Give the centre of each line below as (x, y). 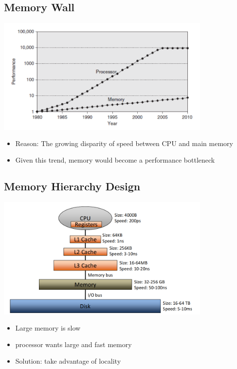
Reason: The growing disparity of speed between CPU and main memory (124, 143)
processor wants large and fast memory (73, 344)
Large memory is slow (48, 328)
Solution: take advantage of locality (68, 360)
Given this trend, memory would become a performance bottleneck (115, 159)
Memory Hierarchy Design (72, 186)
